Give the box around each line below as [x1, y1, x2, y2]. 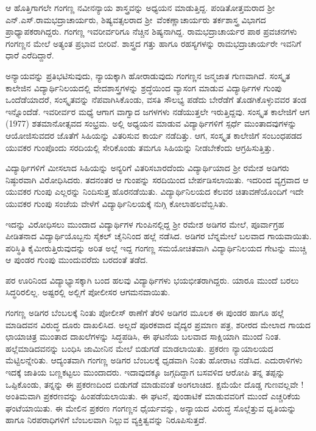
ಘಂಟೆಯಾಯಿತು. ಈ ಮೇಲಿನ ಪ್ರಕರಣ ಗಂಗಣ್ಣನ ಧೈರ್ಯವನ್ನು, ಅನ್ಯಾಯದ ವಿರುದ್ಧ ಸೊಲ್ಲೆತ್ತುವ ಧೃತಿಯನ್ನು [5, 401, 297, 414]
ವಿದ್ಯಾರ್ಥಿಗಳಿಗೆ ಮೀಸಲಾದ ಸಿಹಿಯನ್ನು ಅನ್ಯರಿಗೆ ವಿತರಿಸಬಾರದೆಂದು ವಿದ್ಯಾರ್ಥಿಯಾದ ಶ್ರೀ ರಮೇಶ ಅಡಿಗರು [5, 161, 289, 174]
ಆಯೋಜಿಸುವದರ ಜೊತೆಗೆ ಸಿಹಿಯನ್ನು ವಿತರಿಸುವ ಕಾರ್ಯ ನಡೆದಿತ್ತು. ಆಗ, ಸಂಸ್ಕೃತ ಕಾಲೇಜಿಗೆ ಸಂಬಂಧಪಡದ [5, 128, 302, 141]
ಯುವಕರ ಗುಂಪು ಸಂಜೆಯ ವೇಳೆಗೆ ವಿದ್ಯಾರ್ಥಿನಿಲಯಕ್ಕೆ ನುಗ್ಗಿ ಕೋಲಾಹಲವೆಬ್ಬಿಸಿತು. [5, 197, 228, 209]
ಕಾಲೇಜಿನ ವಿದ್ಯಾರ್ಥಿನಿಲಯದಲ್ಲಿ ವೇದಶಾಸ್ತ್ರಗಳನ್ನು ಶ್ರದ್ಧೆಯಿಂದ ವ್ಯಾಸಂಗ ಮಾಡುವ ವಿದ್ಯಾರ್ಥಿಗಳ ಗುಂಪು [5, 81, 282, 94]
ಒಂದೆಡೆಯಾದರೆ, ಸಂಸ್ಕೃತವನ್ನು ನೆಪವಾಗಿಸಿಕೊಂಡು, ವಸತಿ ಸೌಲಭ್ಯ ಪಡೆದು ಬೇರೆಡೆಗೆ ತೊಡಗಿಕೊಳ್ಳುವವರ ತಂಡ [5, 93, 307, 106]
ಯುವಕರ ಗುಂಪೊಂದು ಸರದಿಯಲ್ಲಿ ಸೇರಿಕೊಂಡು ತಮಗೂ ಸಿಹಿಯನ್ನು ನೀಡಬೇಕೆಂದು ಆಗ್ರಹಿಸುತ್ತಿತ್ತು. [5, 141, 275, 153]
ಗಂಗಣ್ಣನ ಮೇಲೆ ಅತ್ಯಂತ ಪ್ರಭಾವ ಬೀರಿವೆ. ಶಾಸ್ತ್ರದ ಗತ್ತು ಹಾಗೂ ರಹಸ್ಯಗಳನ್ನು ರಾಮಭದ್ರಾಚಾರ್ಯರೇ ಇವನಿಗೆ [5, 37, 301, 49]
